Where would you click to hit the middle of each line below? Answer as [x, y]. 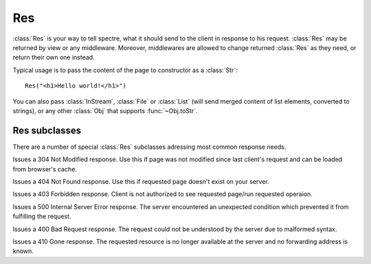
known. [23, 251]
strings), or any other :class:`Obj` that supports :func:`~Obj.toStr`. [105, 110]
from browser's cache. [45, 169]
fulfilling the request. [42, 217]
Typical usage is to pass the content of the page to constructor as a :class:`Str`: [125, 70]
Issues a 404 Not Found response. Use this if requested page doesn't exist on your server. [141, 181]
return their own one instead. [54, 58]
